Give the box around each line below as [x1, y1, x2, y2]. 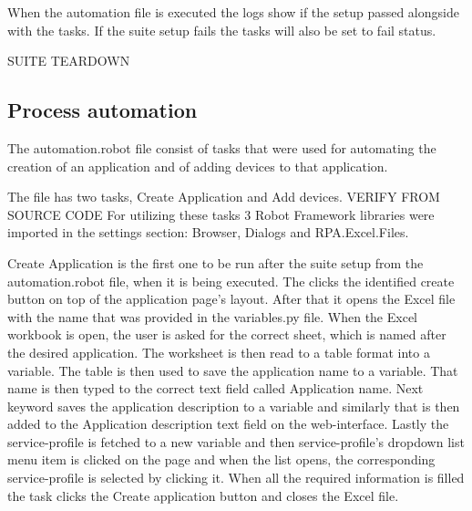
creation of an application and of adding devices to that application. [7, 156, 388, 175]
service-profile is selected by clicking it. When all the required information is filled [7, 468, 465, 487]
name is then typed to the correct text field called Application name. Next [7, 379, 424, 398]
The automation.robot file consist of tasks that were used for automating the [7, 138, 436, 157]
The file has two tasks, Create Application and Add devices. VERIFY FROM [7, 187, 440, 206]
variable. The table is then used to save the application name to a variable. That [7, 360, 458, 380]
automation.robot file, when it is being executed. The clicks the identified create [7, 271, 455, 290]
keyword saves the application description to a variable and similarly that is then [7, 396, 460, 415]
